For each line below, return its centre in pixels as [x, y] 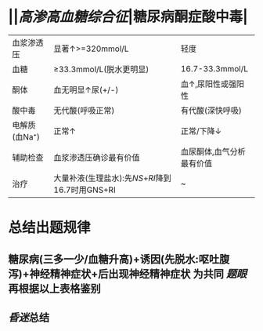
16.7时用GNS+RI [85, 190]
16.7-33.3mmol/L [214, 68]
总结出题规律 [50, 228]
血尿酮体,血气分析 [213, 151]
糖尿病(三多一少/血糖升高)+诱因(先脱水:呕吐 [114, 259]
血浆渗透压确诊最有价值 [97, 157]
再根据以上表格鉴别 [54, 288]
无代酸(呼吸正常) [84, 110]
